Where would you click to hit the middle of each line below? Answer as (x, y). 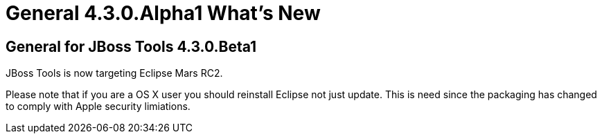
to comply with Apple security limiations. (98, 106)
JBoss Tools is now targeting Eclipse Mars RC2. (114, 73)
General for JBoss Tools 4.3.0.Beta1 (131, 46)
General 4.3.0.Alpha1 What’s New (163, 13)
